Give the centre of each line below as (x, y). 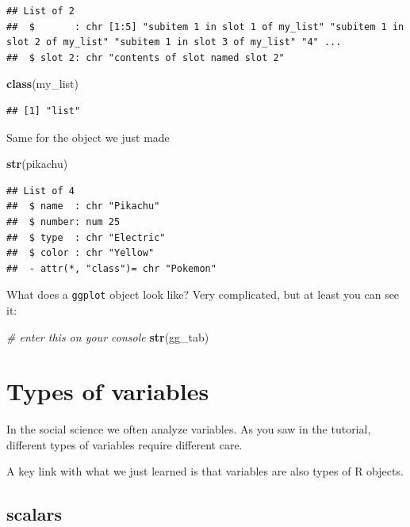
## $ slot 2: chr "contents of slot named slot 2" (146, 57)
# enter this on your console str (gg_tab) (108, 336)
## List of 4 (40, 191)
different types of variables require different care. (125, 444)
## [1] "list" (44, 111)
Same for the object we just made (88, 137)
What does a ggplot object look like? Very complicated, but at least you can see (203, 294)
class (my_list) (42, 84)
